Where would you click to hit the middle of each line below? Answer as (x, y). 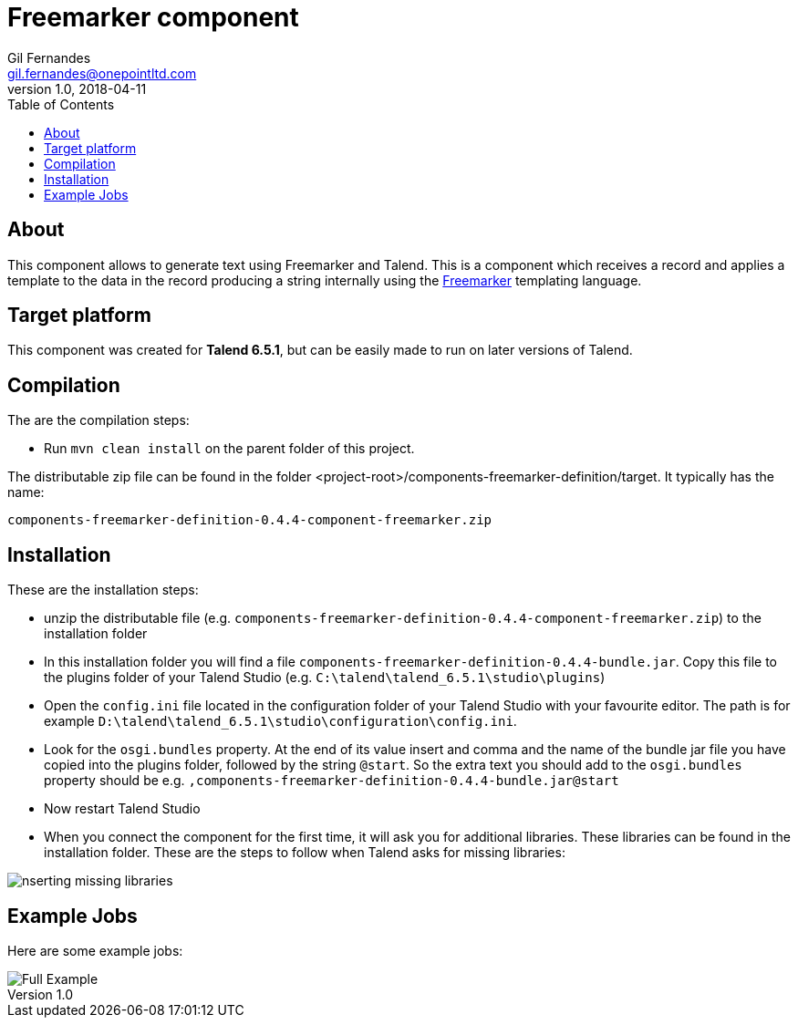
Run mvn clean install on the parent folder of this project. (229, 449)
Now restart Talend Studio (122, 809)
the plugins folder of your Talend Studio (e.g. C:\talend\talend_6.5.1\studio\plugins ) (325, 678)
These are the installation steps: (103, 590)
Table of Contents (61, 104)
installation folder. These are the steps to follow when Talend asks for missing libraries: (305, 853)
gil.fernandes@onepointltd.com (102, 73)
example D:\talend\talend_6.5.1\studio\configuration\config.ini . (280, 721)
